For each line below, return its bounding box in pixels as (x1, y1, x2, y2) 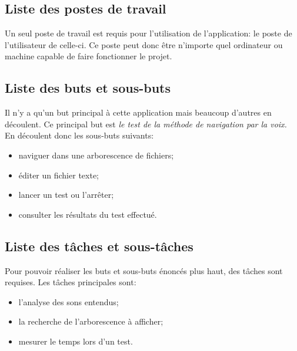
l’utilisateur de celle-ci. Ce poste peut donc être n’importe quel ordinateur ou (5, 38, 283, 50)
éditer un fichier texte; (18, 168, 99, 181)
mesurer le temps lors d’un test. (18, 335, 133, 347)
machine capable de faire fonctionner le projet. (5, 50, 172, 62)
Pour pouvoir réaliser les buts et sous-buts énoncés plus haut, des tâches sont (5, 264, 283, 276)
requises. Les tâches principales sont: (5, 276, 136, 288)
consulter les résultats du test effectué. (18, 208, 157, 220)
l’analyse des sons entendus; (18, 295, 119, 308)
